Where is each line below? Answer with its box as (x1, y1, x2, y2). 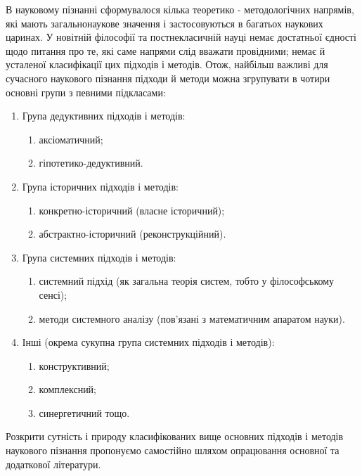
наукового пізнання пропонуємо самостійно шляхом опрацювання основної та (6, 443, 340, 458)
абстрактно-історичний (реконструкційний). (39, 226, 226, 241)
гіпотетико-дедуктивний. (39, 155, 143, 170)
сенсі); (39, 287, 67, 302)
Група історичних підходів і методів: (22, 179, 179, 193)
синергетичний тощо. (39, 405, 130, 420)
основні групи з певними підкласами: (6, 84, 166, 99)
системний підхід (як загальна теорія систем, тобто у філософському (39, 274, 335, 288)
